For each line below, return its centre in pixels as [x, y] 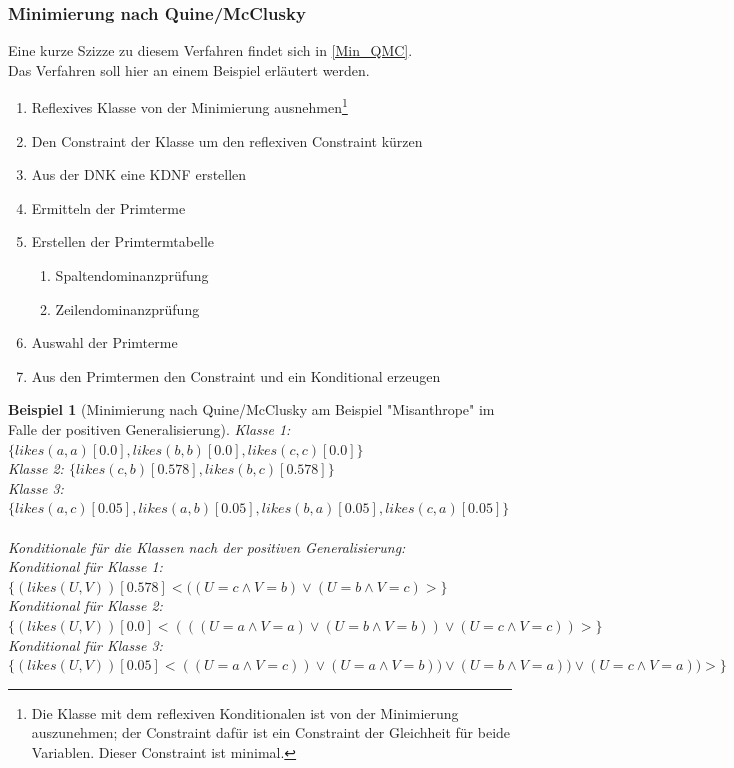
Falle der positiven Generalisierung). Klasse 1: [149, 429]
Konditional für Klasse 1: [85, 566]
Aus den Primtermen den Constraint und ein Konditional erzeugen [236, 375]
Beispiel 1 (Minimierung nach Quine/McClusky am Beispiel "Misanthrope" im [251, 409]
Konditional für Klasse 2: [85, 605]
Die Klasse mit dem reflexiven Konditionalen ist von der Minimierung [245, 712]
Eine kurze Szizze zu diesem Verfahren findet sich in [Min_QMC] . [210, 50]
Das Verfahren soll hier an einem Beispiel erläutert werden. [189, 69]
